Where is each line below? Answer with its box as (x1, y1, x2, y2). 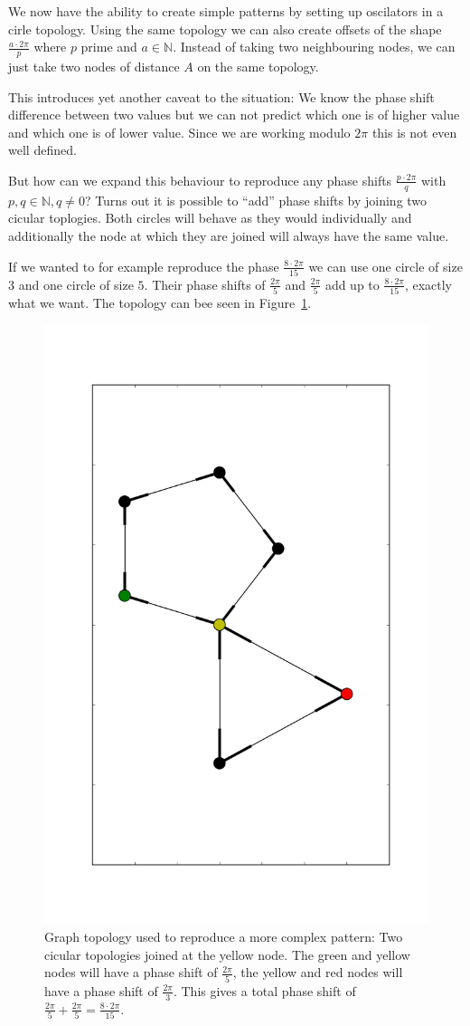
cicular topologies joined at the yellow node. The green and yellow (44, 944, 410, 964)
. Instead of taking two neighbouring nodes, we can (173, 37, 456, 56)
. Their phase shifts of (144, 274, 266, 293)
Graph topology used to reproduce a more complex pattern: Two (44, 927, 403, 946)
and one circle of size (18, 274, 134, 293)
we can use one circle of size (308, 256, 463, 275)
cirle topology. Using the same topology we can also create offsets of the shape (8, 19, 442, 38)
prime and (80, 37, 137, 56)
